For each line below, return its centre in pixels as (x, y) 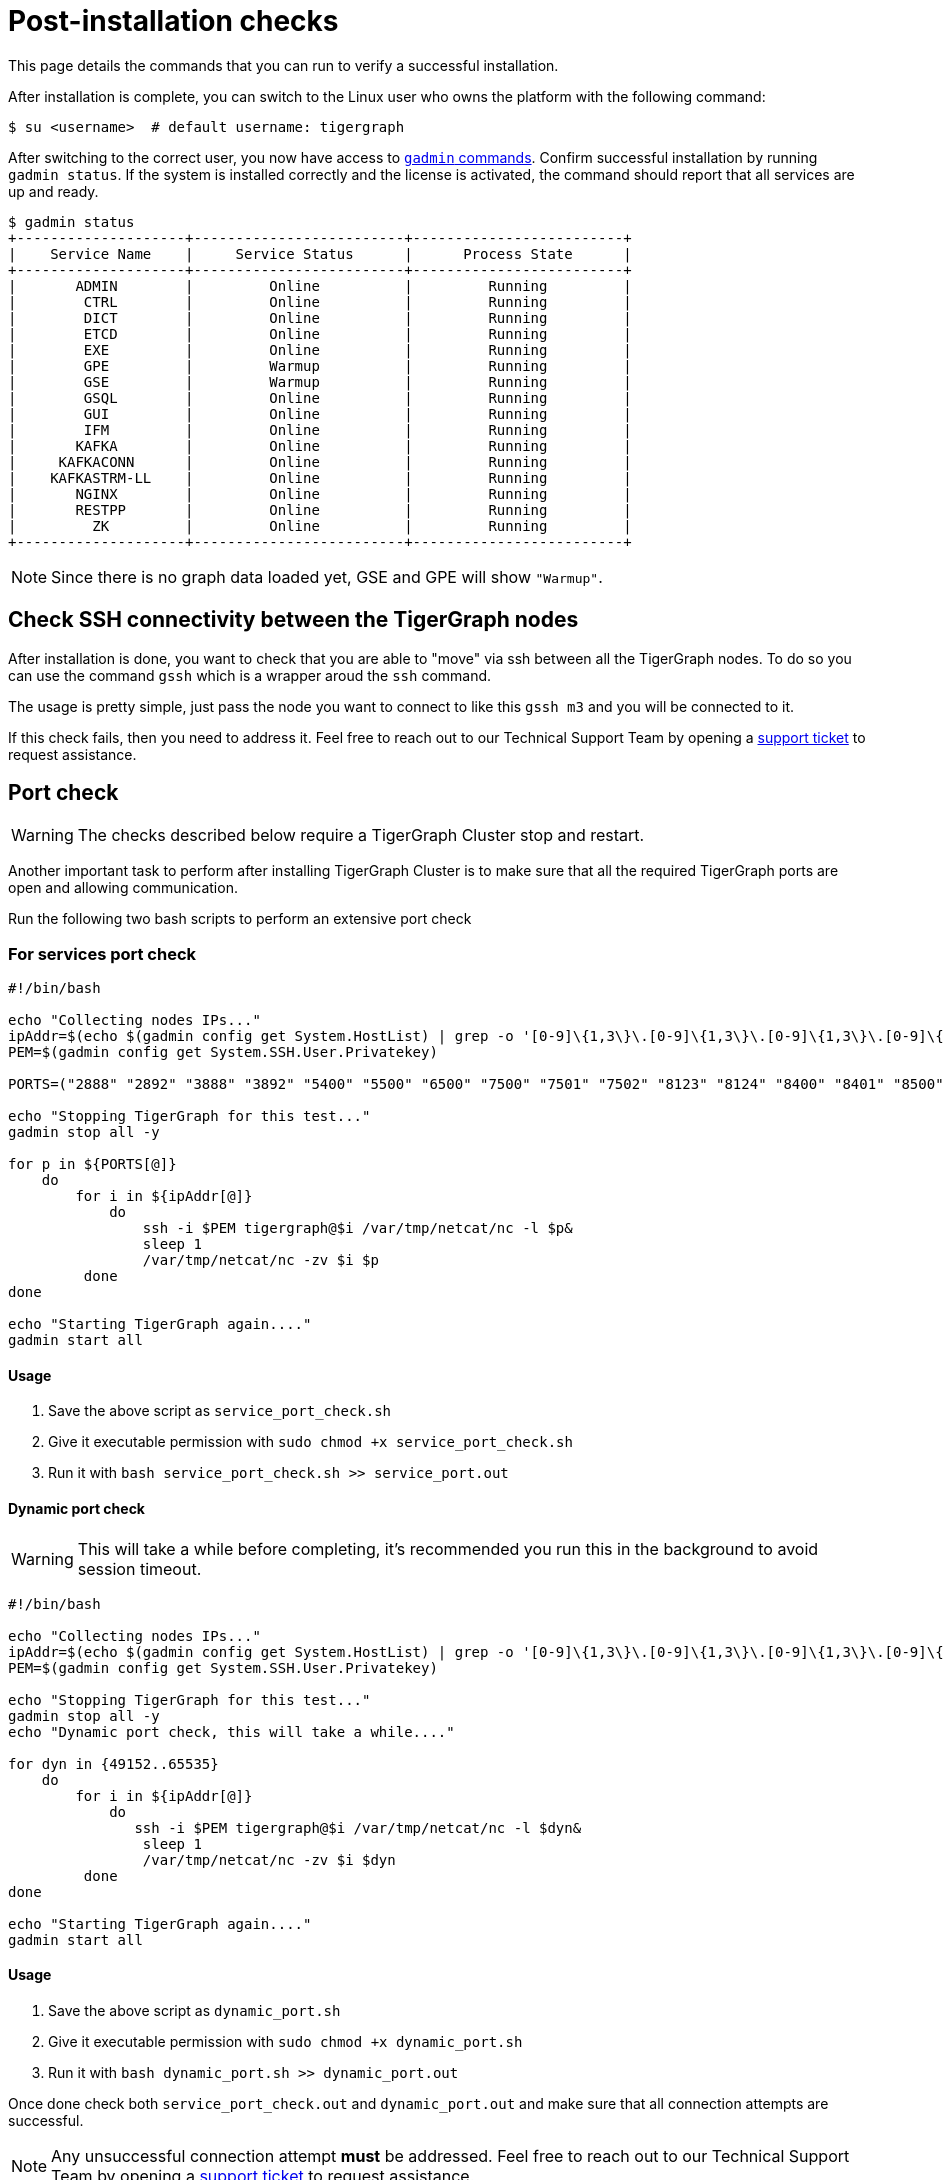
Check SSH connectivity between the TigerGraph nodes (293, 620)
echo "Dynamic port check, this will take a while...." (231, 1731)
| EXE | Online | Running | (320, 349)
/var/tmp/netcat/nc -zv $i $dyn (269, 1859)
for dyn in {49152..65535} (113, 1763)
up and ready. (53, 191)
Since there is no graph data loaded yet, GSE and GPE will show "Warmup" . (327, 576)
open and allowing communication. (123, 888)
